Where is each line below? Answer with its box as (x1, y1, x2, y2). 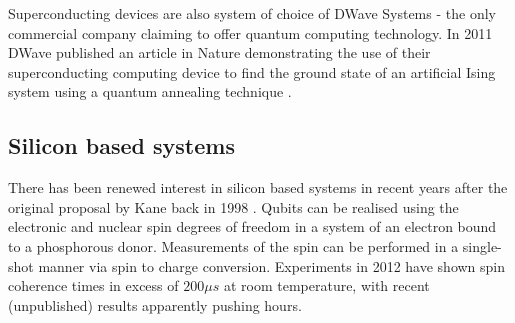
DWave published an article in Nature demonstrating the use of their (8, 42, 431, 63)
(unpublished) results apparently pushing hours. (8, 294, 302, 315)
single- (462, 235, 502, 256)
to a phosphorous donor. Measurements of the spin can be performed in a (8, 235, 459, 256)
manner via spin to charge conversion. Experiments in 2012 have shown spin (38, 255, 506, 276)
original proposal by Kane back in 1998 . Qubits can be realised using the (8, 196, 459, 217)
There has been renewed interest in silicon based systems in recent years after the (8, 177, 508, 198)
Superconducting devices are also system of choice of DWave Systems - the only (8, 3, 496, 23)
